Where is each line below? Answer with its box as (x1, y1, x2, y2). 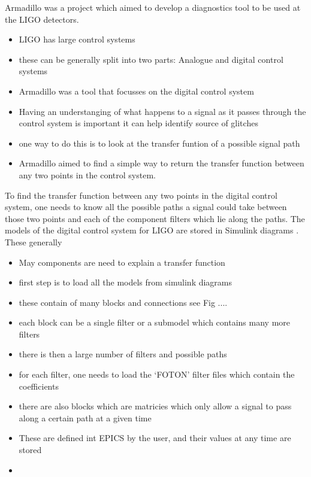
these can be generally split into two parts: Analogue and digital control (19, 53, 283, 65)
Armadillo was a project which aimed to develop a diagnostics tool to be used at (5, 1, 301, 13)
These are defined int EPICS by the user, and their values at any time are (19, 432, 291, 444)
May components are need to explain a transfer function (19, 256, 225, 268)
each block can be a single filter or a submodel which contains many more (19, 316, 290, 329)
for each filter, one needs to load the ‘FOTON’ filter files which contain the (19, 368, 295, 381)
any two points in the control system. (19, 168, 156, 181)
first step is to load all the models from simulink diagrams (19, 276, 233, 288)
